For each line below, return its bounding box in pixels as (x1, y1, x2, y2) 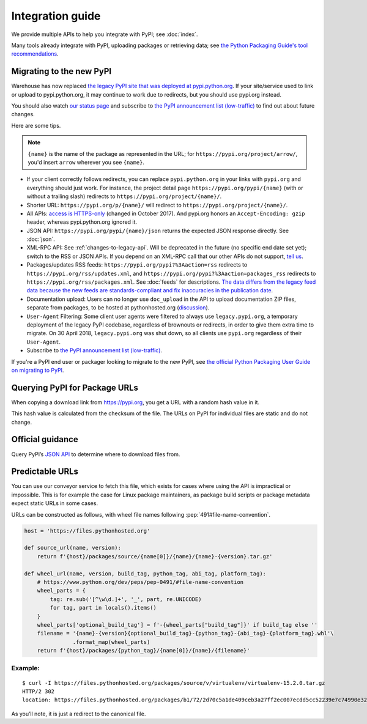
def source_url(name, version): (24, 544, 122, 552)
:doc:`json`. (26, 235, 55, 243)
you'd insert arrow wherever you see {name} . (28, 158, 145, 166)
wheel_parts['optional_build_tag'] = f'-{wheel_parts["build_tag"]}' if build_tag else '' (37, 621, 318, 628)
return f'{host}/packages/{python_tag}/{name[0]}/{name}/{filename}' (37, 647, 250, 654)
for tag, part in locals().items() (50, 604, 157, 611)
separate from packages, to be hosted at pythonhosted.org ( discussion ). (26, 304, 210, 311)
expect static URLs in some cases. (11, 500, 98, 507)
